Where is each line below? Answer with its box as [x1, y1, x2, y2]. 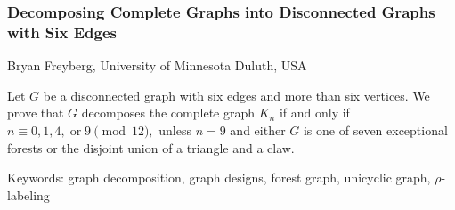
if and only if [279, 103, 350, 122]
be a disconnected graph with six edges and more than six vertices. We [43, 85, 430, 104]
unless [158, 120, 191, 139]
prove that [7, 103, 64, 122]
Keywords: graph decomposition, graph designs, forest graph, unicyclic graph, [7, 168, 431, 187]
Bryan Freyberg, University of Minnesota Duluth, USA [7, 56, 307, 75]
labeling [7, 185, 50, 204]
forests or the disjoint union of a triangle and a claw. [7, 138, 295, 157]
